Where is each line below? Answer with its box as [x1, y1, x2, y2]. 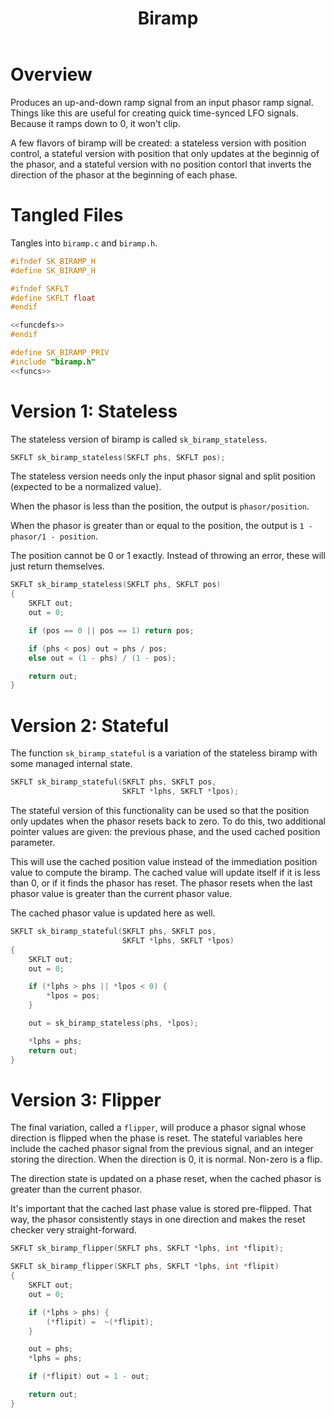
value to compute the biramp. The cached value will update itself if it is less [10, 867, 321, 878]
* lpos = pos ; [46, 991, 101, 1001]
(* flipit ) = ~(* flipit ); [46, 1317, 155, 1327]
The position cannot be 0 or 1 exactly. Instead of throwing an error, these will [10, 550, 326, 562]
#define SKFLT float [10, 293, 97, 303]
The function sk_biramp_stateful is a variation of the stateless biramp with [10, 747, 318, 759]
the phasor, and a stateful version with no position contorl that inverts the [10, 158, 312, 170]
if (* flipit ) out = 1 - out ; [28, 1372, 150, 1382]
